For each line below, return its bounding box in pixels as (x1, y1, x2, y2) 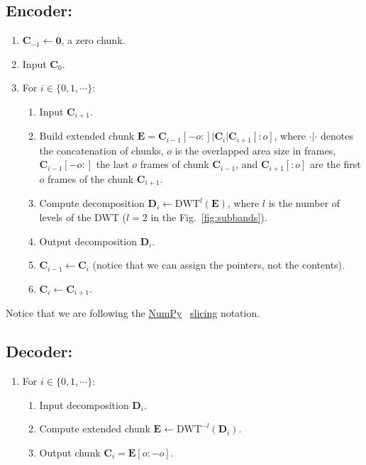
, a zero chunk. (61, 33, 126, 47)
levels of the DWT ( (39, 209, 126, 224)
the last (96, 157, 129, 172)
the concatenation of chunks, (39, 142, 164, 157)
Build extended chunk (39, 128, 135, 143)
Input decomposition (39, 397, 129, 412)
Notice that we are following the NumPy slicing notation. (6, 306, 260, 320)
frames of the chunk (48, 171, 134, 186)
